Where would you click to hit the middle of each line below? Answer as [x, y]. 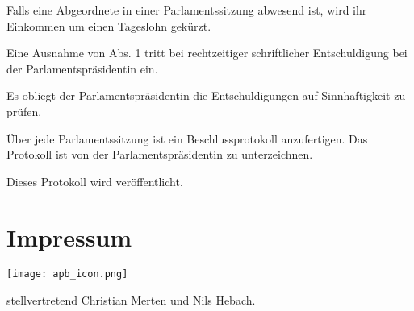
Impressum [69, 236]
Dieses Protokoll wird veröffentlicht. [95, 181]
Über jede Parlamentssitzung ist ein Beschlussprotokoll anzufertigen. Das [187, 138]
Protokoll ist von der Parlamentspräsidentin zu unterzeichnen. [160, 154]
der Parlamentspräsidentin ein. [82, 68]
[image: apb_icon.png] [67, 274]
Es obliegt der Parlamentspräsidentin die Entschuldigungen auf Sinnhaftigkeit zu [206, 95]
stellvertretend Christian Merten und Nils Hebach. [131, 300]
